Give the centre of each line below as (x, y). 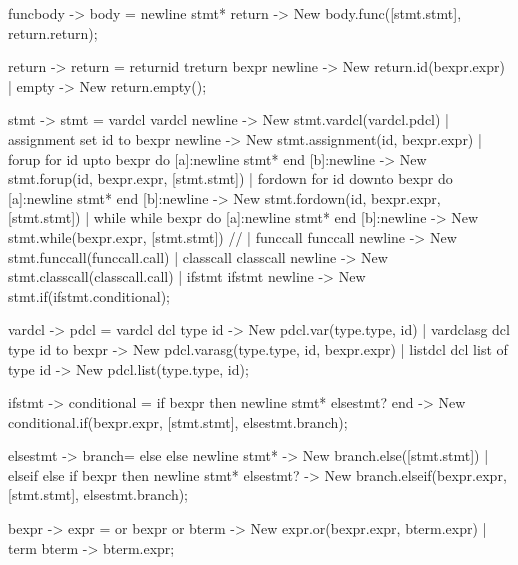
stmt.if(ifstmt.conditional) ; (89, 295)
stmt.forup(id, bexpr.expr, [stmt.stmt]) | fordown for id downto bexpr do (230, 178)
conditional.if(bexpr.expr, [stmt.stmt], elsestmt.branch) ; (178, 421)
